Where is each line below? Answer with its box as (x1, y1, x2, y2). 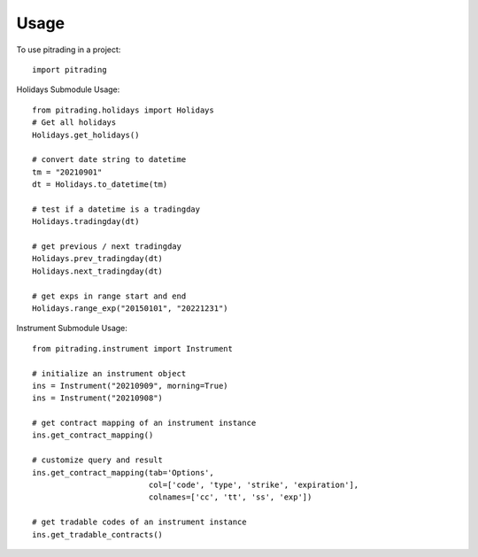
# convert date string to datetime (32, 155, 187, 165)
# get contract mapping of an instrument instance (32, 418, 257, 429)
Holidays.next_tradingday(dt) (32, 266, 164, 276)
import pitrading (32, 65, 107, 74)
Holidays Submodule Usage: (16, 84, 120, 95)
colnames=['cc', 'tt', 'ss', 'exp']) (148, 492, 312, 502)
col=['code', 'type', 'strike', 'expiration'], (148, 480, 359, 491)
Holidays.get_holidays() (32, 129, 140, 140)
